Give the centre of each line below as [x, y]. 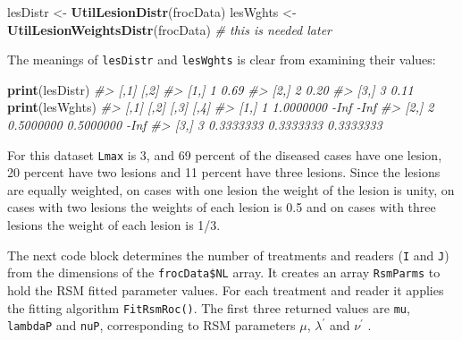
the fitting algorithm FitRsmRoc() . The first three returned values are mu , [209, 307]
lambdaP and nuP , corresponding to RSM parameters [151, 325]
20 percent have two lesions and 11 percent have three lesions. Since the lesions [224, 172]
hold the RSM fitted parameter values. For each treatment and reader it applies [226, 289]
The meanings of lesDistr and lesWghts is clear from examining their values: [222, 59]
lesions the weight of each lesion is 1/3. [114, 225]
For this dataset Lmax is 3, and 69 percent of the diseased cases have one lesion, [225, 154]
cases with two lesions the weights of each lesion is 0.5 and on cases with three [222, 207]
